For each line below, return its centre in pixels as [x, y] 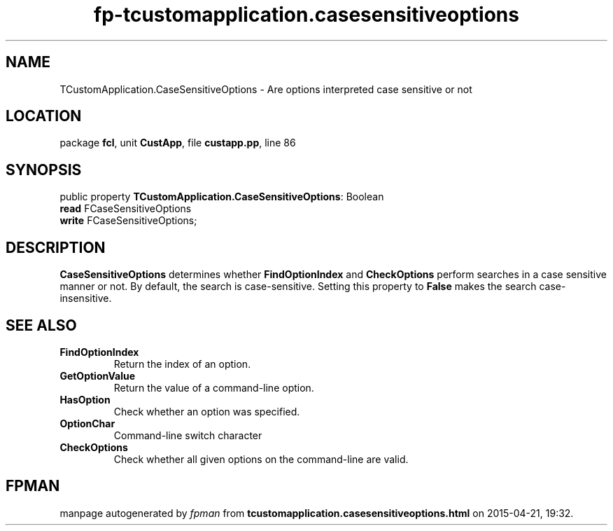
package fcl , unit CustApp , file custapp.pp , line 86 [178, 143]
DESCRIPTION [56, 247]
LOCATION [44, 116]
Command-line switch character [188, 435]
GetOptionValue [98, 375]
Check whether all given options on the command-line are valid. [261, 459]
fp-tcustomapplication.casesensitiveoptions [306, 15]
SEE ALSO [41, 325]
